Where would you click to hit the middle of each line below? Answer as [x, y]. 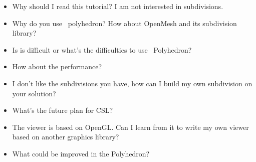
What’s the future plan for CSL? [63, 110]
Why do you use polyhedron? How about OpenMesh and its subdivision [124, 23]
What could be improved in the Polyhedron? [81, 153]
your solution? [34, 93]
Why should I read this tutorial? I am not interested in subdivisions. [118, 6]
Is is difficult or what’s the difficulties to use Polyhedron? [102, 49]
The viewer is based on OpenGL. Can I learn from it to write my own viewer [131, 127]
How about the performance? [57, 66]
